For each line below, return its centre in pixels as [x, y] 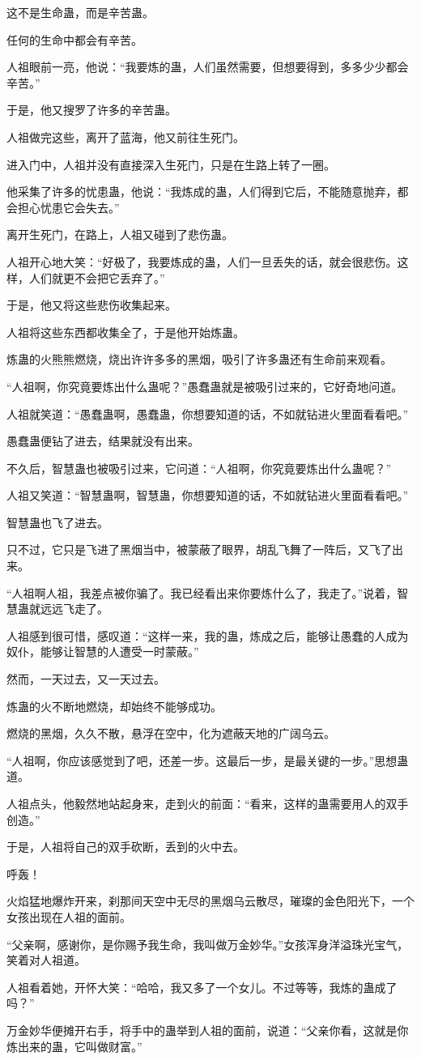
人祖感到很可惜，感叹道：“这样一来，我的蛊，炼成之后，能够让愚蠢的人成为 [208, 635]
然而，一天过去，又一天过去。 [86, 679]
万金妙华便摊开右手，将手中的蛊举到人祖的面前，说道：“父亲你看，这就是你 [208, 1030]
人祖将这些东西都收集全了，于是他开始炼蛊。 [125, 332]
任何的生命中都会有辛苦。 [74, 39]
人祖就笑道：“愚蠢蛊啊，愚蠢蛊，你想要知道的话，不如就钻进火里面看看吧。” [208, 413]
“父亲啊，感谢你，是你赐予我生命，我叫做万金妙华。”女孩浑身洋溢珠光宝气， [208, 944]
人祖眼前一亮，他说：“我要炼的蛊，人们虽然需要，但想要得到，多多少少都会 [208, 67]
